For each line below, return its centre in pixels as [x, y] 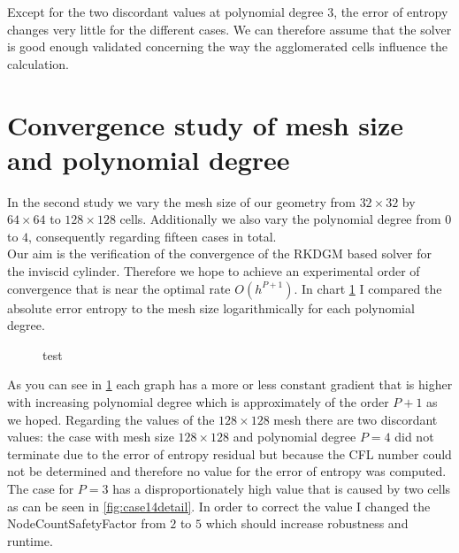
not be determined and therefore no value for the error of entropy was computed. [227, 471]
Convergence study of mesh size [206, 124]
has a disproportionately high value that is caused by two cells [282, 488]
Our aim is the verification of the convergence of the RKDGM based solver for [220, 253]
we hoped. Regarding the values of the [111, 419]
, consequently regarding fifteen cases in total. [153, 236]
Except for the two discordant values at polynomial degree [165, 12]
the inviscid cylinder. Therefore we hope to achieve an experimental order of [214, 271]
